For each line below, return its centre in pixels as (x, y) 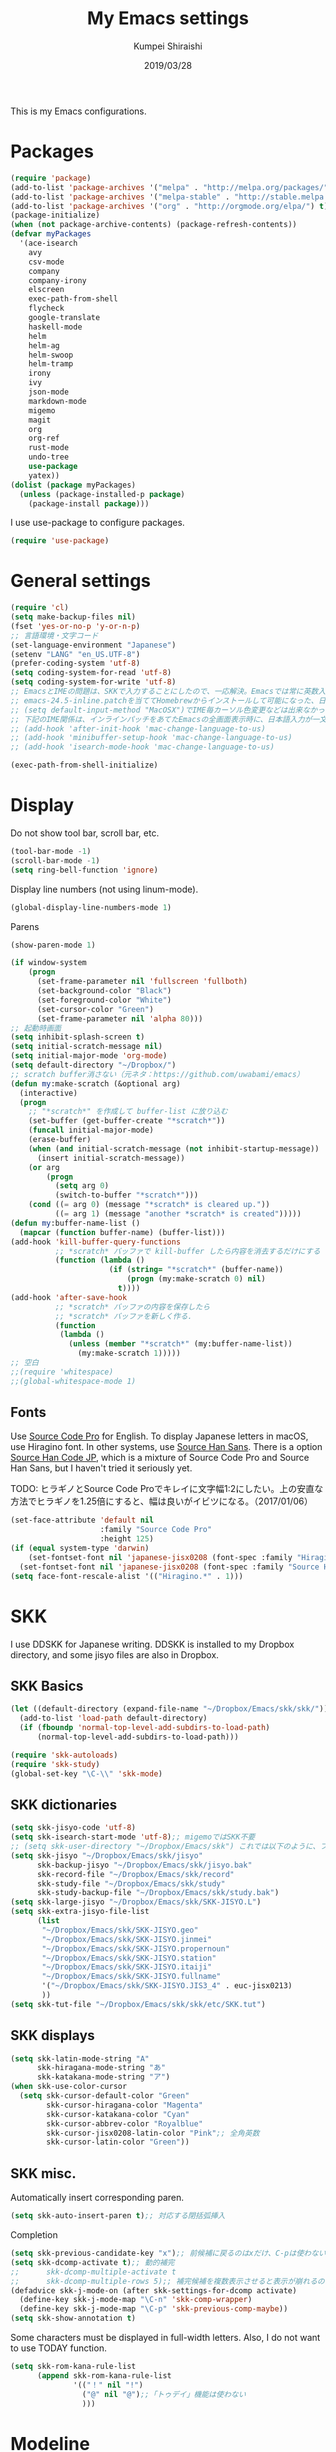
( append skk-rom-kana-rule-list (104, 2375)
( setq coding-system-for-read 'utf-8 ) (91, 673)
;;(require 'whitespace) (62, 1372)
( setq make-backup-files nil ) (73, 617)
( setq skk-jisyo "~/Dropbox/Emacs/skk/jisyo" (106, 1855)
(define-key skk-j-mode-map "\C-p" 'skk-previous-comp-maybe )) (153, 2309)
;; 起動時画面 (36, 1028)
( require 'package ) (51, 178)
